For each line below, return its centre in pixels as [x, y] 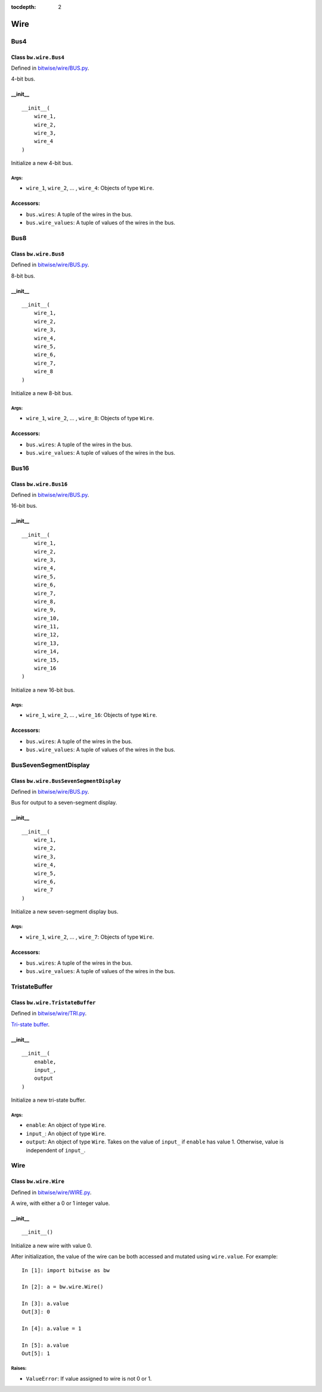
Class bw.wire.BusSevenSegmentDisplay [66, 781]
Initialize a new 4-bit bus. [42, 163]
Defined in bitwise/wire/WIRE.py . [51, 1192]
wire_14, [47, 652]
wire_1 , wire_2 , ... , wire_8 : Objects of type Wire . [90, 418]
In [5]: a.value [45, 1346]
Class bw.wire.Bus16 [39, 484]
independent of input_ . [56, 1150]
